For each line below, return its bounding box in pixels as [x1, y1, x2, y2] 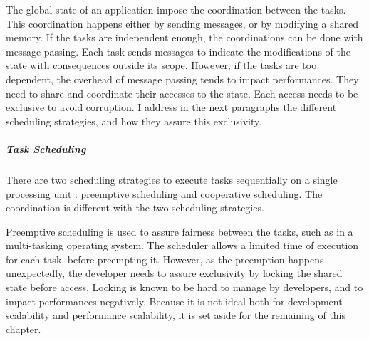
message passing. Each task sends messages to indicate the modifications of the [6, 43, 350, 58]
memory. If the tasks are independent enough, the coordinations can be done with [6, 30, 363, 45]
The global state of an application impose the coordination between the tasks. [6, 2, 346, 16]
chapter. [6, 321, 41, 336]
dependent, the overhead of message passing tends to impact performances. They [6, 71, 359, 86]
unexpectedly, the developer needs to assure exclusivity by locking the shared [6, 266, 343, 280]
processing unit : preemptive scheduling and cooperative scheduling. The [6, 186, 323, 201]
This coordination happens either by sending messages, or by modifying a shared [6, 16, 358, 31]
